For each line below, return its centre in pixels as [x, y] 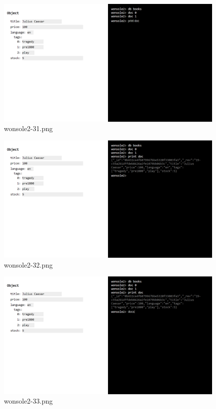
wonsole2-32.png [28, 264]
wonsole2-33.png [28, 401]
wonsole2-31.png [28, 128]
